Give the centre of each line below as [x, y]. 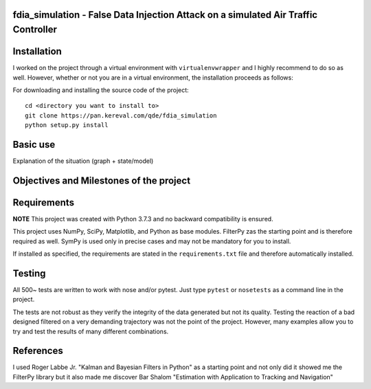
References [38, 351]
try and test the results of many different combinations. [91, 331]
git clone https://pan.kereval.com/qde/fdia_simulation [121, 115]
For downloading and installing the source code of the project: [101, 90]
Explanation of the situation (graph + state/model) [83, 161]
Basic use [34, 144]
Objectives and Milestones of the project [102, 180]
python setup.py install [67, 125]
